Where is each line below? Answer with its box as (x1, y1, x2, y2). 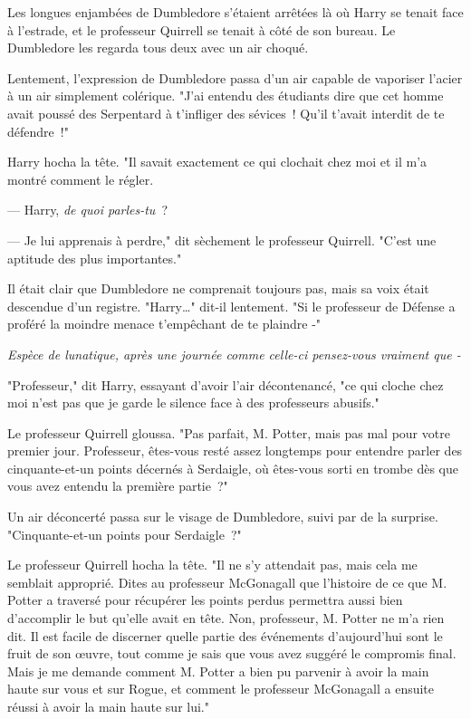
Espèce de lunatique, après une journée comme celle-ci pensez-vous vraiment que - (7, 344, 461, 363)
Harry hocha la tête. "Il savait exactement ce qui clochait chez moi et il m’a (7, 152, 428, 171)
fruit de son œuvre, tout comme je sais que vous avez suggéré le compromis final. (7, 644, 457, 663)
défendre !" (7, 121, 69, 140)
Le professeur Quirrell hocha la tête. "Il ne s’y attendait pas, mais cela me (7, 555, 418, 574)
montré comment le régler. (7, 169, 154, 188)
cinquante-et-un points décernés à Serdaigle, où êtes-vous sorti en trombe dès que (7, 458, 458, 477)
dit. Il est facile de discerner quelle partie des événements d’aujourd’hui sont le (7, 626, 443, 645)
